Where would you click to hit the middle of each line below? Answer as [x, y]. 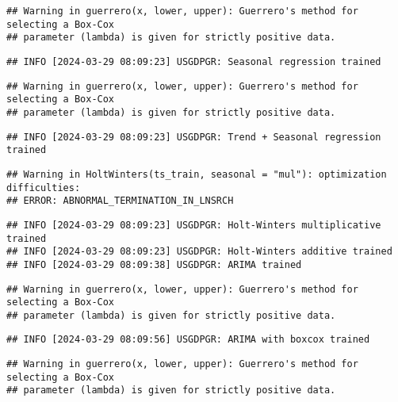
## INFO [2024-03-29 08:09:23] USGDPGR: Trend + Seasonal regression [194, 137]
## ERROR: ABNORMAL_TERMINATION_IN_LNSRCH [120, 201]
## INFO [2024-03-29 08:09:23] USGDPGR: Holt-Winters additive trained [199, 252]
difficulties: [44, 188]
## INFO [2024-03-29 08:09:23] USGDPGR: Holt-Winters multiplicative [194, 225]
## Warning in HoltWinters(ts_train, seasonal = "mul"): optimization [197, 174]
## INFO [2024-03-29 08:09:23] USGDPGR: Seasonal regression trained [194, 61]
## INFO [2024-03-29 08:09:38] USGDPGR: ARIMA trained [154, 264]
